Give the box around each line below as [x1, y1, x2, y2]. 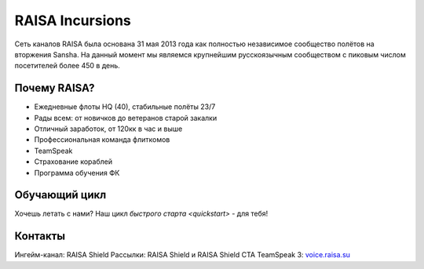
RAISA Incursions [14, 12, 131, 29]
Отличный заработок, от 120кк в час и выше [34, 124, 183, 133]
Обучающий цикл [14, 188, 107, 202]
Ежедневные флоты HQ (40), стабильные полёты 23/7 [34, 102, 216, 111]
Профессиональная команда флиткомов [34, 135, 170, 144]
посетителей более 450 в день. [14, 61, 121, 71]
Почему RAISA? [14, 82, 95, 95]
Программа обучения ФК [34, 168, 120, 177]
